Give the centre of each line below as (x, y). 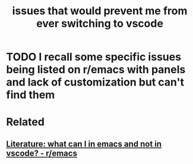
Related (25, 122)
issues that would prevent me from (100, 11)
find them (31, 95)
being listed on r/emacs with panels (96, 70)
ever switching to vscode (100, 23)
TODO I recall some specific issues (94, 57)
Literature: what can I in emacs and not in (84, 144)
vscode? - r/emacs (42, 153)
